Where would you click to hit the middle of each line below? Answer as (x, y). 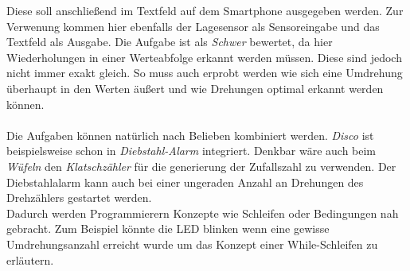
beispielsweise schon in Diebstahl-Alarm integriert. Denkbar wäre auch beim (191, 151)
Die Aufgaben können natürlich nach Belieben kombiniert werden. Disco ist (190, 135)
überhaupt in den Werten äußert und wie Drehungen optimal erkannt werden (195, 88)
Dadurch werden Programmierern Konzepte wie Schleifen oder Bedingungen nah (203, 213)
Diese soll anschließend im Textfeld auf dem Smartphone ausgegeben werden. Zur (205, 10)
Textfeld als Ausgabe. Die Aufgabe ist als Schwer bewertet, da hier (170, 42)
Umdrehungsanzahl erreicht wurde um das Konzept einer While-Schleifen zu (192, 244)
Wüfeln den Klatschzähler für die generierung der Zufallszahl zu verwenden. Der (201, 166)
